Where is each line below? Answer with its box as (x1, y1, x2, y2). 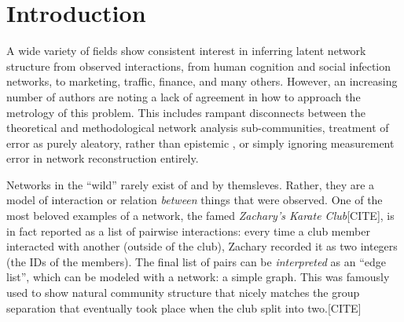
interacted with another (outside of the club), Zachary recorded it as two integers (6, 238, 398, 254)
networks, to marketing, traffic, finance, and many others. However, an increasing (6, 73, 398, 90)
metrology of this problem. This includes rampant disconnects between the (6, 104, 366, 120)
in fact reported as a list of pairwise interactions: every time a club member (6, 222, 370, 239)
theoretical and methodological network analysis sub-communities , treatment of (6, 119, 389, 136)
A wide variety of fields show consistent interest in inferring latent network (6, 42, 366, 59)
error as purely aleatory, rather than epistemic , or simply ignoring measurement (6, 134, 395, 151)
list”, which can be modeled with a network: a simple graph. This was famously (6, 269, 390, 285)
